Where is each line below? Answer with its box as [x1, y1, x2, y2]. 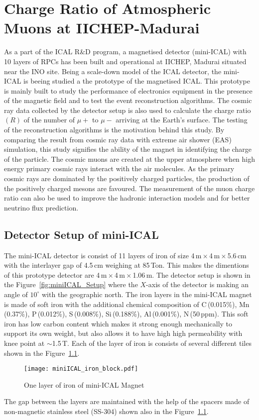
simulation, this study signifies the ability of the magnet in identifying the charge [4, 144, 252, 154]
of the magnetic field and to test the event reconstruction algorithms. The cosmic [4, 95, 252, 105]
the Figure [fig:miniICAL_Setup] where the [4, 279, 138, 290]
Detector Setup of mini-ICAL [4, 226, 159, 242]
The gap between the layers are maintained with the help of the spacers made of [4, 396, 250, 407]
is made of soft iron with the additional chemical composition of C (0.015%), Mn [4, 299, 250, 309]
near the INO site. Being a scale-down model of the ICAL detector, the [4, 66, 222, 76]
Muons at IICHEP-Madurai [4, 17, 200, 38]
